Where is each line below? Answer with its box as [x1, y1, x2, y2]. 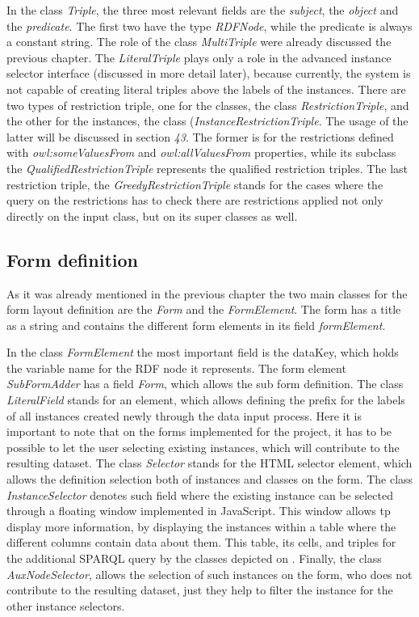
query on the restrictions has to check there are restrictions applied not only [6, 192, 383, 209]
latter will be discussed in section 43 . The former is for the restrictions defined [6, 128, 394, 145]
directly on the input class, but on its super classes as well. [6, 207, 298, 224]
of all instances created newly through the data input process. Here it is [6, 407, 362, 424]
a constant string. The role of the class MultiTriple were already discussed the [6, 33, 392, 50]
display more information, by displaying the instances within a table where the [6, 518, 396, 535]
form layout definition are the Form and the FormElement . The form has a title [6, 301, 401, 318]
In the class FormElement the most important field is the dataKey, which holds [6, 344, 399, 361]
